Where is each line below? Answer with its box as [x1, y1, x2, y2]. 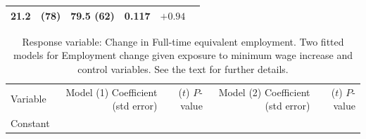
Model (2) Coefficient [218, 84, 310, 99]
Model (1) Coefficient [65, 84, 158, 99]
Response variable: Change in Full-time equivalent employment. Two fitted [22, 34, 344, 48]
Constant [11, 116, 50, 131]
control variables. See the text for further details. [77, 61, 289, 76]
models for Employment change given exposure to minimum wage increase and [13, 48, 353, 62]
